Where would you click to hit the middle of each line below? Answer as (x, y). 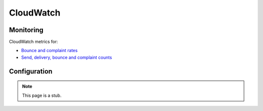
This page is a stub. (42, 95)
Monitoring (26, 30)
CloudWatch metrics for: (34, 42)
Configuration (31, 71)
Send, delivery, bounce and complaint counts (66, 57)
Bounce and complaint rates (49, 51)
